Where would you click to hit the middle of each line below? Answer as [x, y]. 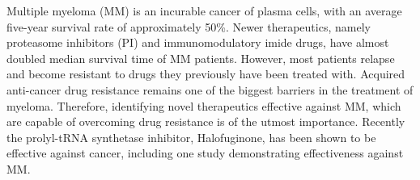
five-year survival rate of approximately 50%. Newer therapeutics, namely [189, 26]
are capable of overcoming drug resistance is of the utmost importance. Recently [206, 121]
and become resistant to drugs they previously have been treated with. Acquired [206, 74]
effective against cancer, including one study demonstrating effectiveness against [205, 153]
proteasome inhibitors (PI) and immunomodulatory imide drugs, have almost [198, 42]
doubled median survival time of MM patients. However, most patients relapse [201, 58]
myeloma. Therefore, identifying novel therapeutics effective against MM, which [204, 105]
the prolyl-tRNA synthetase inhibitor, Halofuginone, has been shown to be [191, 137]
